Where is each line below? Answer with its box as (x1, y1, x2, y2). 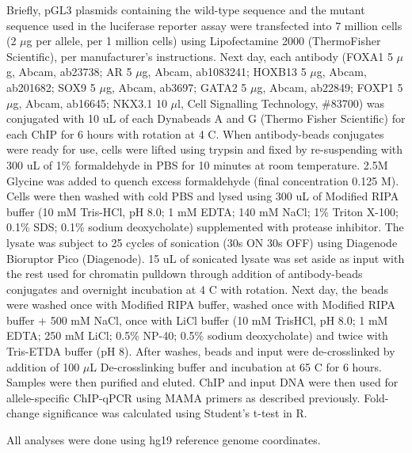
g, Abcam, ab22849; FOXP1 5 (257, 78, 403, 95)
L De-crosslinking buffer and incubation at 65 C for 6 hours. (90, 358, 383, 375)
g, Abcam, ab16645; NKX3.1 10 (13, 94, 167, 111)
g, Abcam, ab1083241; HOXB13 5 (142, 63, 307, 80)
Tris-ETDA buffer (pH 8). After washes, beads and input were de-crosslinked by (6, 343, 395, 360)
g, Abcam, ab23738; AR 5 (6, 63, 132, 80)
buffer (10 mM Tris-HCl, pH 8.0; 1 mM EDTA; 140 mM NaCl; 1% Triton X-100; (6, 203, 399, 219)
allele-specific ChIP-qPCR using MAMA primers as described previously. (6, 389, 360, 405)
